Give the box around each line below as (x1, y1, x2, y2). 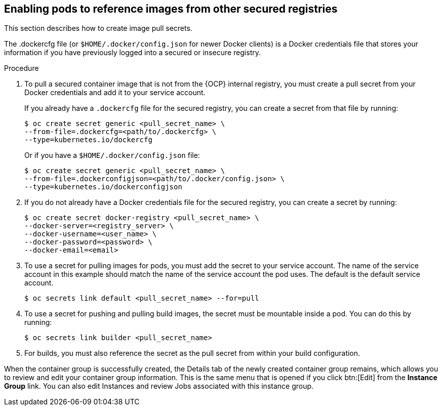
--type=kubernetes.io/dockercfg (24, 136, 152, 144)
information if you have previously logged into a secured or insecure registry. (4, 48, 261, 57)
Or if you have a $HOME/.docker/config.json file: (24, 151, 200, 160)
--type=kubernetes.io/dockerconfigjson (24, 183, 182, 191)
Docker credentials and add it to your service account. (24, 88, 206, 97)
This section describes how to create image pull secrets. (4, 24, 192, 33)
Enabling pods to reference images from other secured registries (4, 3, 338, 15)
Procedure (4, 64, 39, 73)
